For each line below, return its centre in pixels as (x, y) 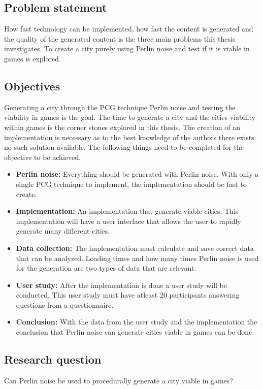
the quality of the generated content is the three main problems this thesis (120, 38)
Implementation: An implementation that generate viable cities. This (127, 211)
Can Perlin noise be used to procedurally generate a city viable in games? (119, 380)
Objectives (32, 86)
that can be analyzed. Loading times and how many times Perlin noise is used (137, 258)
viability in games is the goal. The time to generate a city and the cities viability (130, 117)
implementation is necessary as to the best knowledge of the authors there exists (129, 137)
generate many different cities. (63, 231)
